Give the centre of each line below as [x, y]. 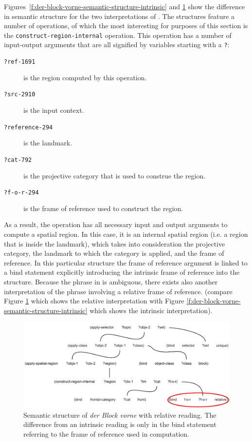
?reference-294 [28, 127]
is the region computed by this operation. [85, 77]
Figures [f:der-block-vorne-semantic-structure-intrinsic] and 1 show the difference [125, 6]
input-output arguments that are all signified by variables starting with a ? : [117, 44]
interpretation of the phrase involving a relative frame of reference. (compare [118, 291]
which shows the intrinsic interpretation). [151, 310]
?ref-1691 [20, 62]
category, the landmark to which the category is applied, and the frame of [114, 253]
